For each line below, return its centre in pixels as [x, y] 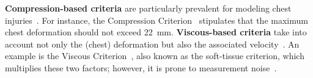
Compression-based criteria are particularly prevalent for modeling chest [148, 8]
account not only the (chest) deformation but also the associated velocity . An [152, 44]
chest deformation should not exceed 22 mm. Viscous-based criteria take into [156, 32]
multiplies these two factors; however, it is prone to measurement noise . [141, 67]
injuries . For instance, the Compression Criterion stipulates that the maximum [156, 20]
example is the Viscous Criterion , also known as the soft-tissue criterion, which [155, 56]
